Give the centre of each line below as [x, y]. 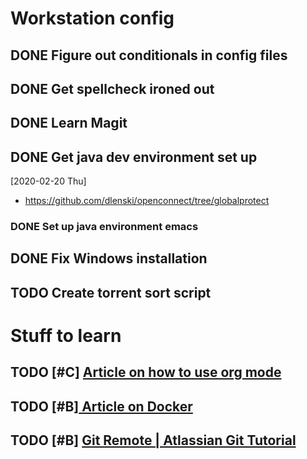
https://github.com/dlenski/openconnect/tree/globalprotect [147, 201]
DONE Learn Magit [69, 123]
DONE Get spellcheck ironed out [112, 88]
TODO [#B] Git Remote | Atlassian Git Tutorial [153, 440]
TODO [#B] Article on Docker [101, 406]
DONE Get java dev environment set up [134, 157]
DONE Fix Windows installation [109, 258]
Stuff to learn [66, 336]
